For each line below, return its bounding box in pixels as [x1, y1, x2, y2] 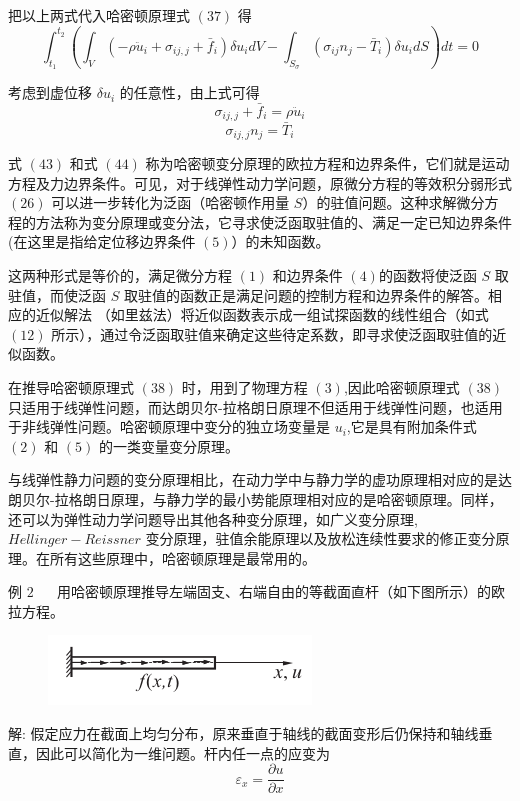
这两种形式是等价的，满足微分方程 [8, 264, 232, 285]
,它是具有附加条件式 [346, 416, 477, 437]
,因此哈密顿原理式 [343, 376, 460, 397]
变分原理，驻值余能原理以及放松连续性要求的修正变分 [145, 528, 496, 549]
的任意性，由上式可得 [119, 82, 260, 103]
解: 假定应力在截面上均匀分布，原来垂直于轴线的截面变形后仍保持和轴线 [8, 723, 479, 744]
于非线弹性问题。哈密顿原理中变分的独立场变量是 [8, 416, 330, 437]
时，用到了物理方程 [181, 376, 308, 397]
